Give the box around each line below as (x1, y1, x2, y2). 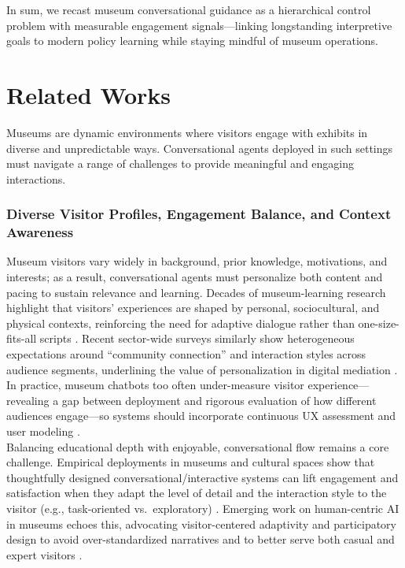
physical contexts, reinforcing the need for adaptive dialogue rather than (6, 314, 355, 331)
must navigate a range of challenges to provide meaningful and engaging (6, 155, 355, 172)
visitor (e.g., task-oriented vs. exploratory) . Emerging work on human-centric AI (6, 499, 399, 516)
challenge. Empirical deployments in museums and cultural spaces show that (6, 454, 375, 470)
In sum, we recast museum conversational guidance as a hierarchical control (6, 2, 371, 17)
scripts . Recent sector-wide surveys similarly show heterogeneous (39, 330, 355, 347)
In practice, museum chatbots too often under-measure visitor (6, 377, 304, 393)
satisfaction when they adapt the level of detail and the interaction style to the (6, 484, 387, 501)
